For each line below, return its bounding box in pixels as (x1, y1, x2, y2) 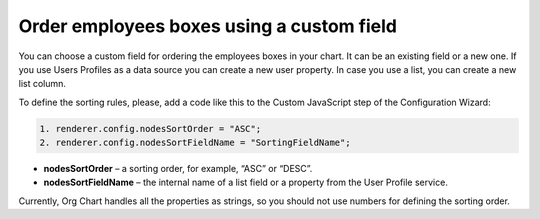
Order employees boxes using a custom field (18, 15, 397, 37)
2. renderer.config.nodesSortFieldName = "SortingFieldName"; (39, 137, 351, 149)
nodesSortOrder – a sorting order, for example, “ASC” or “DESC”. (43, 163, 313, 175)
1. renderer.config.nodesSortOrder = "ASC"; (39, 123, 262, 134)
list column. (18, 78, 67, 90)
